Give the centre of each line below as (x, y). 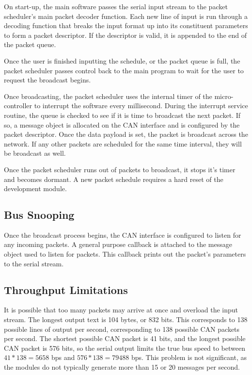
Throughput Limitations (66, 289)
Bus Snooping (39, 215)
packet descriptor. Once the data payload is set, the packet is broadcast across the (126, 134)
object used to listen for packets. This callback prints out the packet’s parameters (125, 254)
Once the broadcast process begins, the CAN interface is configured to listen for (123, 235)
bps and (63, 357)
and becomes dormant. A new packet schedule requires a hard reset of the (114, 179)
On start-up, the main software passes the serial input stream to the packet (116, 6)
